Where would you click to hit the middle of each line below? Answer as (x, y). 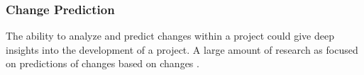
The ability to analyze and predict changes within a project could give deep (170, 36)
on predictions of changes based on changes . (103, 63)
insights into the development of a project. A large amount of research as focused (182, 49)
